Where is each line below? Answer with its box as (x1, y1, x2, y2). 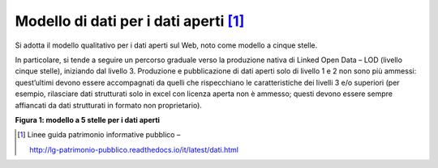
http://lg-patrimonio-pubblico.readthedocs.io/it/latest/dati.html (29, 145, 239, 154)
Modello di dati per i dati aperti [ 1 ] (15, 12, 245, 30)
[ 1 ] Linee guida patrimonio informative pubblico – (17, 130, 181, 140)
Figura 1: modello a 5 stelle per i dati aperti (15, 115, 161, 124)
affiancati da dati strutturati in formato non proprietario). (15, 100, 203, 110)
